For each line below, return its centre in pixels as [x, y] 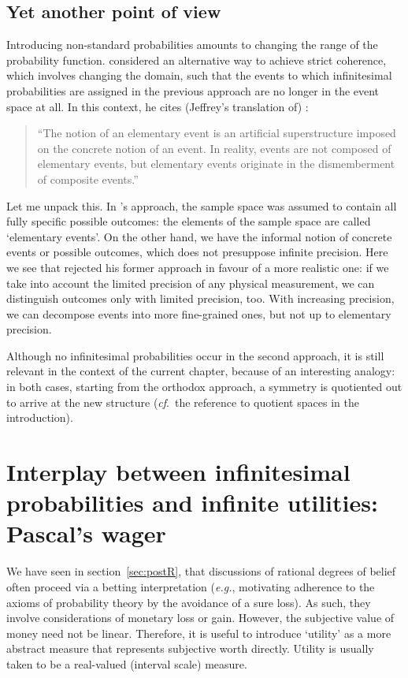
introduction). [40, 417]
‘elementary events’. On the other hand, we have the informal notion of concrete [199, 236]
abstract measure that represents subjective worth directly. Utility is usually [190, 648]
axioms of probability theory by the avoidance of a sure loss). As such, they [189, 602]
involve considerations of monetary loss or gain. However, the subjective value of [200, 618]
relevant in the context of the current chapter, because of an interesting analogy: [201, 371]
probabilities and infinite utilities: [192, 503]
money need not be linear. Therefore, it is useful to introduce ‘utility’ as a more [199, 633]
